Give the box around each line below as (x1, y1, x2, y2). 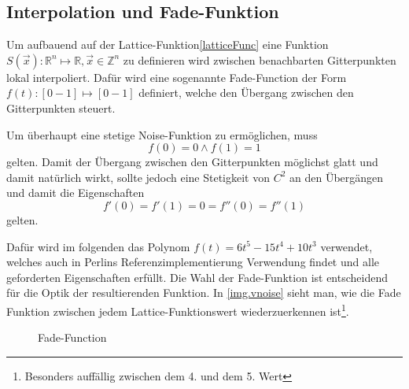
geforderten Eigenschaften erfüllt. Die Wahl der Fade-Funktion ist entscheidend (6, 269, 388, 285)
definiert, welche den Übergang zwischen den (138, 84, 354, 101)
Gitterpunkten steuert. (6, 99, 116, 116)
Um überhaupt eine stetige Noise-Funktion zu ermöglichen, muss (6, 126, 318, 143)
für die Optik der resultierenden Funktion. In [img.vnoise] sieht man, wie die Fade (6, 284, 401, 301)
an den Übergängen (289, 169, 384, 185)
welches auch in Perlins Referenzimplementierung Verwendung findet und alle (6, 254, 379, 270)
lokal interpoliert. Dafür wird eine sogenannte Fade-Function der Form (6, 69, 347, 85)
